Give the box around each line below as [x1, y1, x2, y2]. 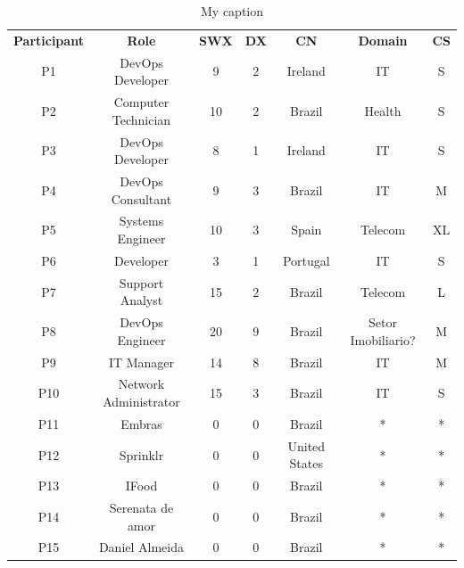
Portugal [282, 251, 330, 269]
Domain [358, 30, 408, 49]
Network [118, 375, 165, 393]
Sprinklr [119, 445, 164, 464]
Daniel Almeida [98, 538, 184, 556]
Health [364, 101, 402, 119]
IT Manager [108, 352, 175, 371]
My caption [200, 2, 263, 20]
